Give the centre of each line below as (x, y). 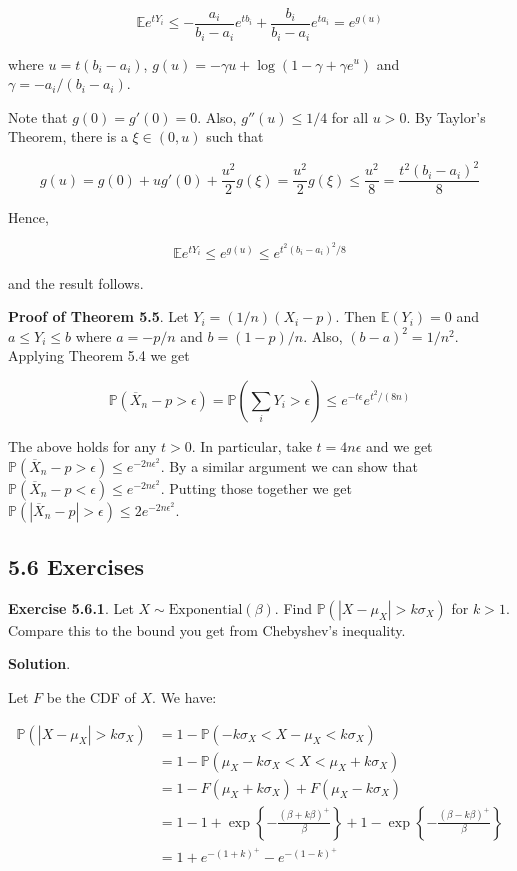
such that (235, 136)
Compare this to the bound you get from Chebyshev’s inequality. (207, 629)
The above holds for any (82, 446)
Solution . (39, 663)
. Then (356, 316)
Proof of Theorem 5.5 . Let (98, 316)
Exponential (205, 609)
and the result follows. (76, 282)
